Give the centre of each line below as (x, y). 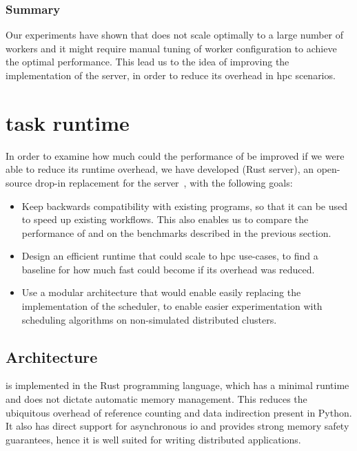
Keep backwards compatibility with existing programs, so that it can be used (185, 206)
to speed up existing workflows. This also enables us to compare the (165, 219)
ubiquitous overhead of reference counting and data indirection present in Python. (179, 412)
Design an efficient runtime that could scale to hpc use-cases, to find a (170, 256)
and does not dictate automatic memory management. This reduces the (156, 399)
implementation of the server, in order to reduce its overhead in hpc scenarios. (171, 75)
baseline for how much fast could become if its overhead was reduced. (168, 269)
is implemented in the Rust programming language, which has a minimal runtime (177, 385)
